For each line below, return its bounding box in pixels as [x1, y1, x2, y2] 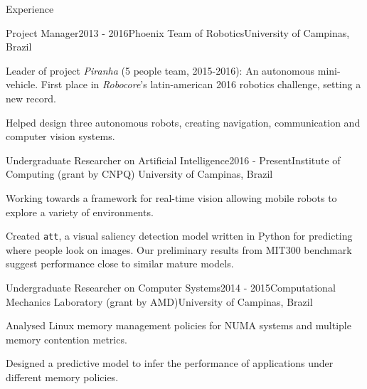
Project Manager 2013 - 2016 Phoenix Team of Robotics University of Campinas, [6, 25, 350, 40]
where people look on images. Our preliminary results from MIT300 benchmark [6, 242, 352, 257]
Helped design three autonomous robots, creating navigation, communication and [6, 114, 361, 129]
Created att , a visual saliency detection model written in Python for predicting [6, 228, 353, 243]
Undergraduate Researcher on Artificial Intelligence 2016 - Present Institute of [6, 152, 341, 167]
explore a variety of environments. [6, 204, 154, 219]
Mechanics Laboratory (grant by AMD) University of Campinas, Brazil [6, 294, 313, 309]
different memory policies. [6, 369, 119, 384]
